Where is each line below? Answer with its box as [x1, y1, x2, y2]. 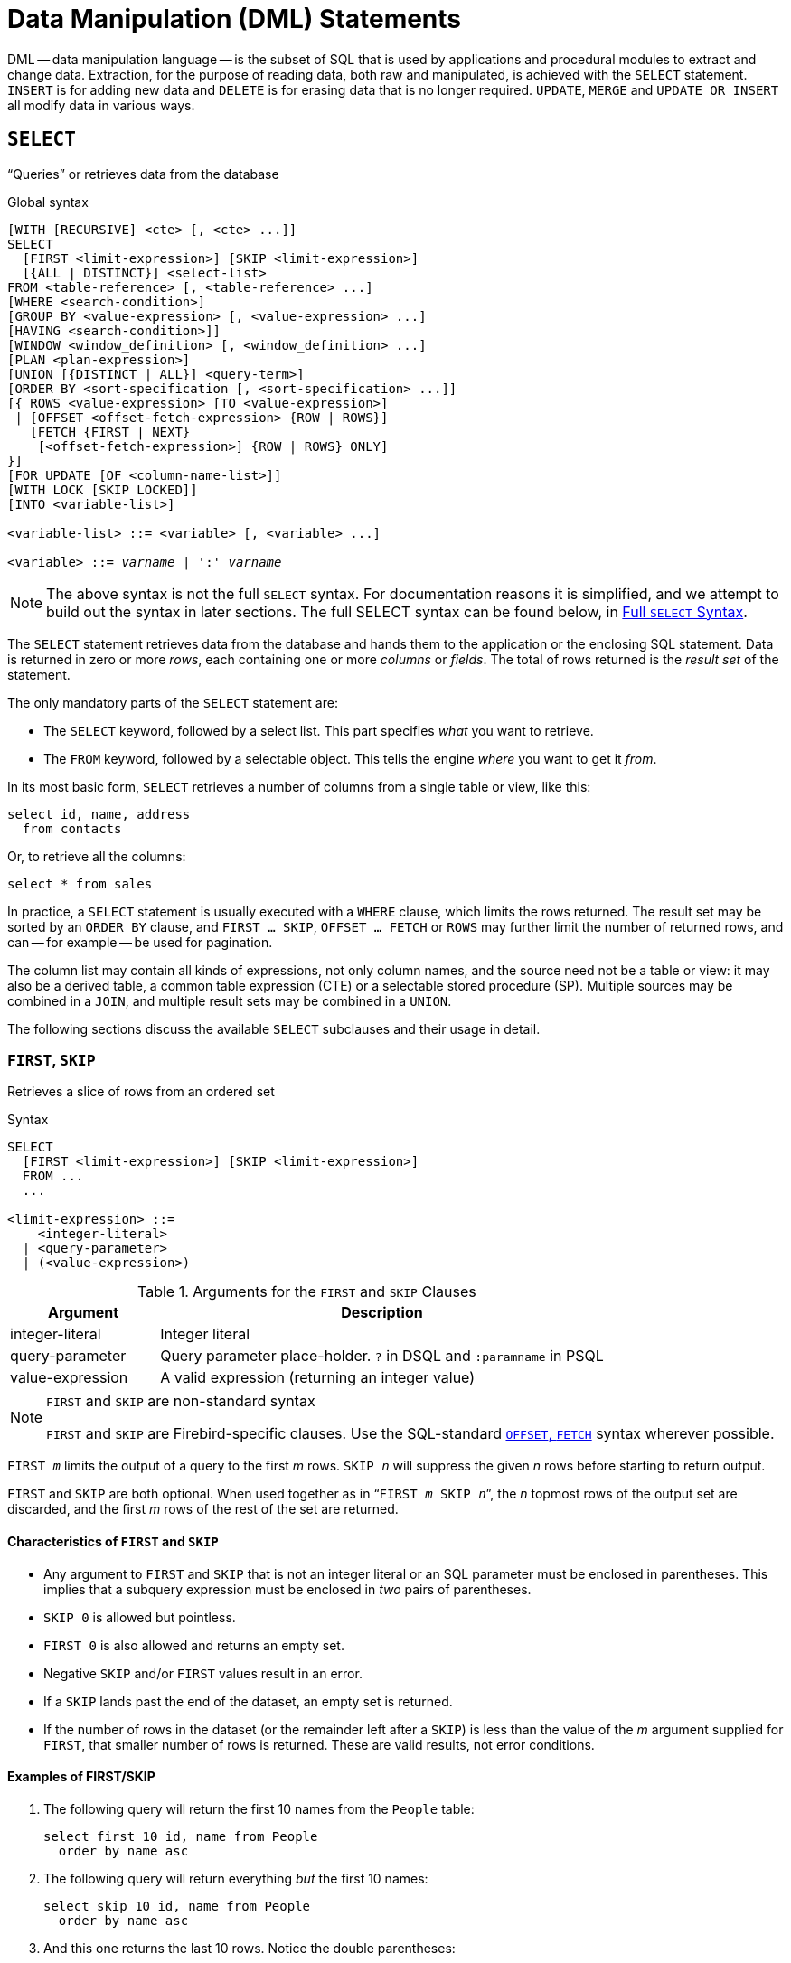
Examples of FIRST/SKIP [7, 1769, 155, 1785]
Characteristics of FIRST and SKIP [7, 1533, 219, 1549]
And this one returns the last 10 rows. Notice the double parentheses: [43, 1940, 456, 1956]
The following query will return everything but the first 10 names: [43, 1870, 428, 1886]
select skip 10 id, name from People [43, 1898, 311, 1913]
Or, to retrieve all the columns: [7, 848, 186, 864]
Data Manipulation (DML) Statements [7, 4, 462, 34]
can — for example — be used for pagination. [7, 934, 273, 950]
